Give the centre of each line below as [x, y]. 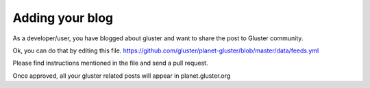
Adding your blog [63, 18]
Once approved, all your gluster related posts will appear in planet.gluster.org [122, 76]
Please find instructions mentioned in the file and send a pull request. [110, 63]
